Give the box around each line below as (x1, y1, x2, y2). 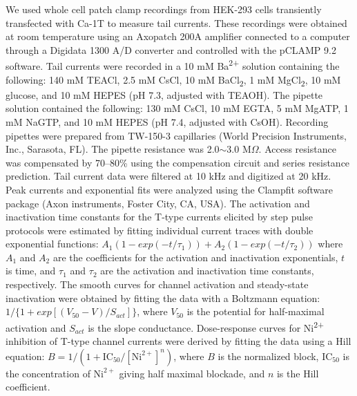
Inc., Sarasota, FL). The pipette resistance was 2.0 (6, 142, 220, 156)
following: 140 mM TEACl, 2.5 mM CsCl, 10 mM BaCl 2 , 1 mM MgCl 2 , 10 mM (6, 72, 341, 88)
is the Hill (276, 366, 319, 380)
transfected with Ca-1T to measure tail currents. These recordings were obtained (6, 15, 347, 30)
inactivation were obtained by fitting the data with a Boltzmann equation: (6, 290, 320, 305)
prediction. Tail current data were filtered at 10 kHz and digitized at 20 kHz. (6, 169, 331, 183)
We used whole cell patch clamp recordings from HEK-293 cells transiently (6, 2, 322, 16)
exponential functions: (6, 236, 99, 251)
